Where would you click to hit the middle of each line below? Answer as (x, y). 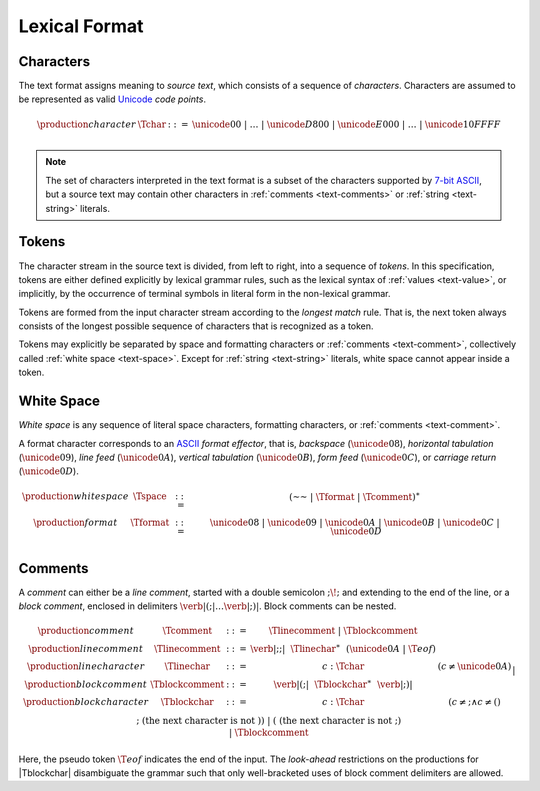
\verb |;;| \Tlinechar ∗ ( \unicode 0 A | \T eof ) (343, 647)
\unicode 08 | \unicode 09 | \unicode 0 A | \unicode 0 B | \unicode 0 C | (354, 523)
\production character (86, 124)
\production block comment (86, 684)
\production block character (86, 701)
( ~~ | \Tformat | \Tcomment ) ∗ (354, 495)
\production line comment (86, 648)
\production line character (85, 666)
